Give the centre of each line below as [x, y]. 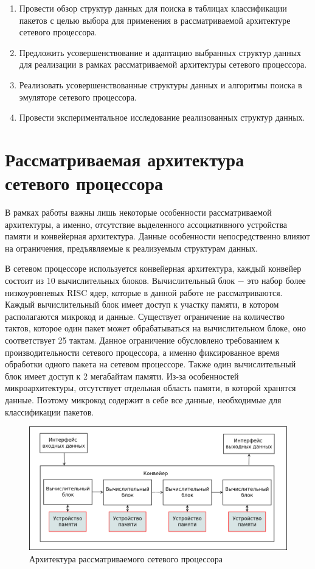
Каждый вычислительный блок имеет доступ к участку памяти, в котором [142, 304]
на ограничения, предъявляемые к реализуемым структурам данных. [132, 248]
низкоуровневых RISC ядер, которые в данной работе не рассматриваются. [144, 292]
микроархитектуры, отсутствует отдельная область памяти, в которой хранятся [151, 388]
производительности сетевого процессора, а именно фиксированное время [142, 352]
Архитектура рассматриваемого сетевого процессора [126, 559]
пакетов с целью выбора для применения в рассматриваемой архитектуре [155, 20]
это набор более [276, 281]
